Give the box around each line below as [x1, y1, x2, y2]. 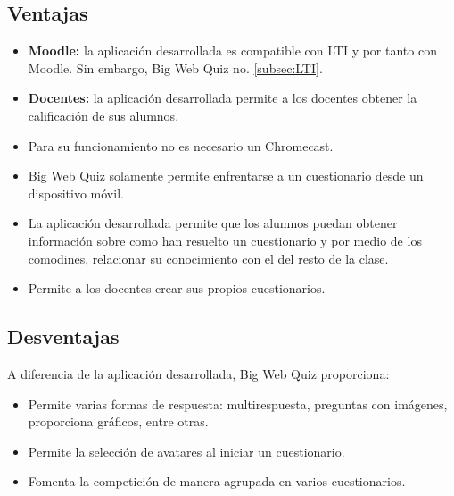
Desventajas [7, 323, 120, 350]
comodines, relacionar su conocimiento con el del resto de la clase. [28, 248, 389, 267]
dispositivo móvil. [28, 183, 124, 202]
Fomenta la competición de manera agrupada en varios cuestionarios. [28, 472, 406, 491]
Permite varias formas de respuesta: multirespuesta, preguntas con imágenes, [28, 394, 448, 413]
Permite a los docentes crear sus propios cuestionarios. [28, 279, 326, 298]
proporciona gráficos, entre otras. [28, 412, 209, 431]
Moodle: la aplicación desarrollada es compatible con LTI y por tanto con [28, 41, 437, 60]
